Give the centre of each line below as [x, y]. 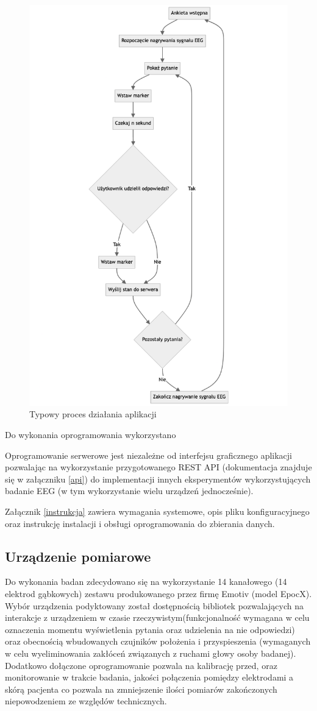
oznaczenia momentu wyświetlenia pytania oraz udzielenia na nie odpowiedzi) [150, 629]
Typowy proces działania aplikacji [93, 414]
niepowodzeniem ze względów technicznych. [86, 701]
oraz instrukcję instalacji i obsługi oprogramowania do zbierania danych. [140, 523]
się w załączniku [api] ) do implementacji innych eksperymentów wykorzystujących [158, 479]
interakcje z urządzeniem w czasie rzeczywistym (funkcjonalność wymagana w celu [157, 617]
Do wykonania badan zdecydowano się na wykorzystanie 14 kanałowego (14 [146, 582]
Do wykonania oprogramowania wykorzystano [91, 435]
